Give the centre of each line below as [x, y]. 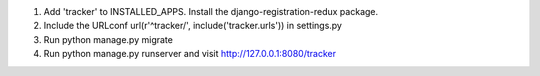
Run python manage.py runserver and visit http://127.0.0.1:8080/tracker [190, 54]
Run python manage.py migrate [108, 39]
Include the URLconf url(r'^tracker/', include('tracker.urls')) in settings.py [192, 26]
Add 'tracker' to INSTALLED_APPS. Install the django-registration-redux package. [211, 11]
